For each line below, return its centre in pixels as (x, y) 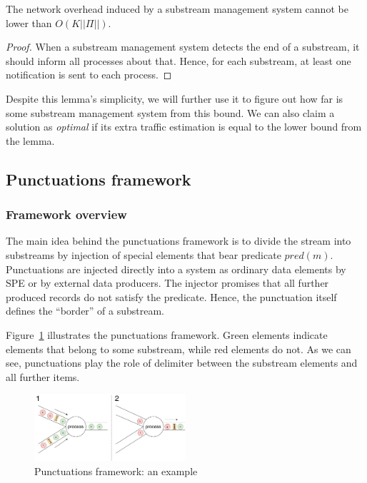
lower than (29, 22)
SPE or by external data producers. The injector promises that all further (167, 283)
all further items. (43, 376)
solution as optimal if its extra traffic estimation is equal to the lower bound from (184, 127)
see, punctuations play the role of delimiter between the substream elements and (182, 363)
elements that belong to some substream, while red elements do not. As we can (179, 349)
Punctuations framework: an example (116, 471)
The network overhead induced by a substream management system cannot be (177, 9)
